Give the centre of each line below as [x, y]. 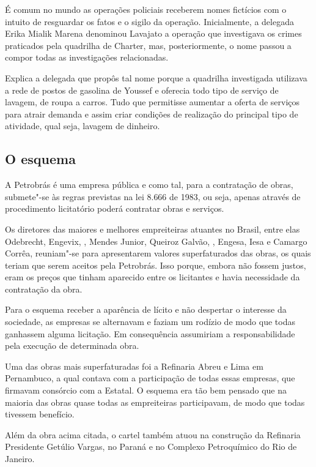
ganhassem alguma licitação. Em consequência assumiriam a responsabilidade [150, 333]
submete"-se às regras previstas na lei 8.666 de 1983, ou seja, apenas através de [153, 196]
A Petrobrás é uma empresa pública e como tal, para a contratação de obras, [149, 185]
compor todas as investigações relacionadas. [87, 57]
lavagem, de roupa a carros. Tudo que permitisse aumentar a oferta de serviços [152, 102]
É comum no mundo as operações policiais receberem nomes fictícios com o [146, 9]
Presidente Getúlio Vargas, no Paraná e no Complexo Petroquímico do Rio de [151, 446]
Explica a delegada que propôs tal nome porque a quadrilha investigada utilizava [156, 77]
